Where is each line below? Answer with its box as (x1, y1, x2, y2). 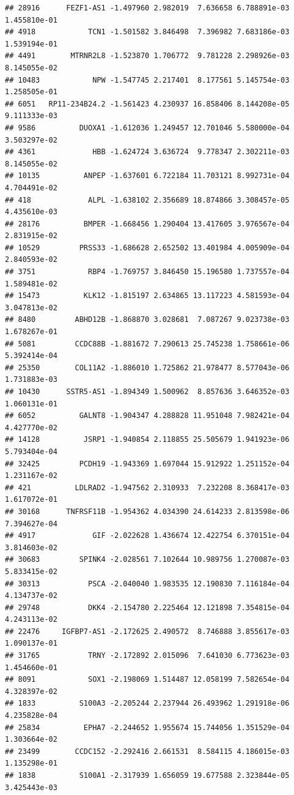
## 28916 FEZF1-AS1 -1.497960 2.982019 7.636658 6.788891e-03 (5, 4, 290, 12)
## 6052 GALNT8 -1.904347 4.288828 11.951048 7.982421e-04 (5, 411, 290, 420)
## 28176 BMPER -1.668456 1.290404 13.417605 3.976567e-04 (5, 219, 290, 228)
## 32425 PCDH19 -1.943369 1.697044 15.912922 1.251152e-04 (5, 459, 290, 468)
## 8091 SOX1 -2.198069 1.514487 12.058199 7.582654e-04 (5, 675, 290, 684)
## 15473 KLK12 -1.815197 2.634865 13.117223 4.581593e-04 (5, 291, 290, 300)
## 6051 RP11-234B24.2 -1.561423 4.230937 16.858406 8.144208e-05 (5, 99, 290, 108)
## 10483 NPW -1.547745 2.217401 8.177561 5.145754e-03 (5, 75, 290, 84)
